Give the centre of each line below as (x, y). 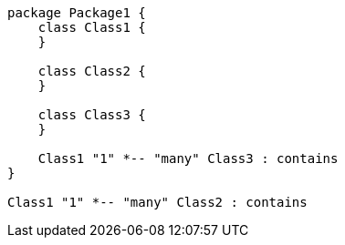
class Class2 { (92, 71)
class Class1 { (92, 27)
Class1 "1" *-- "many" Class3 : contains (188, 158)
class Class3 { (92, 115)
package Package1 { (77, 13)
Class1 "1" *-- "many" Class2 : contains (157, 202)
